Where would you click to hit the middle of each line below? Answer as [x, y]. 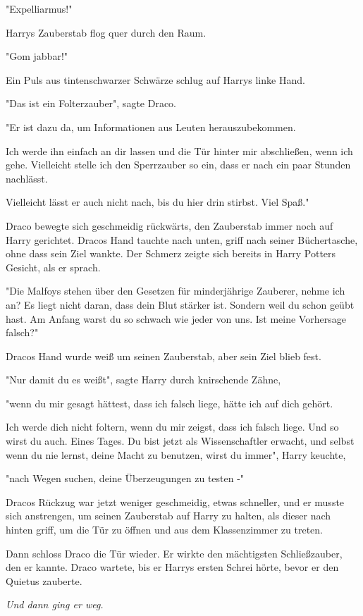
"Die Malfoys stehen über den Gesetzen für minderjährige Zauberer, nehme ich [176, 291]
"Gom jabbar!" [37, 56]
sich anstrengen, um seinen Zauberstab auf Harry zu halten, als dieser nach [168, 516]
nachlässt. [27, 178]
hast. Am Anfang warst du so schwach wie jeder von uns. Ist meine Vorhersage [176, 318]
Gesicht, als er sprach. [53, 267]
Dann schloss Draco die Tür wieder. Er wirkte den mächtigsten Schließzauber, [174, 553]
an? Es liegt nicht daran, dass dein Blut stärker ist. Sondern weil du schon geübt [180, 304]
